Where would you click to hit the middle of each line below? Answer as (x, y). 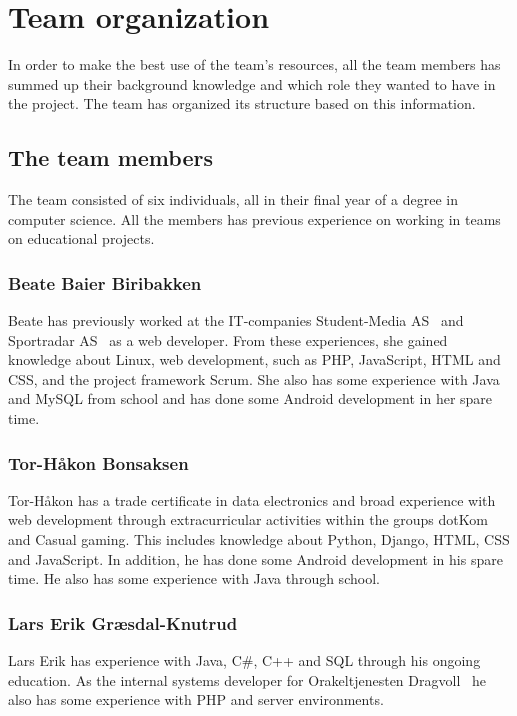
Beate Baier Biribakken (105, 282)
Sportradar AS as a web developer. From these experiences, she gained (228, 339)
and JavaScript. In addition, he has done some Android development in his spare (255, 558)
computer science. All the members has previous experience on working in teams (254, 218)
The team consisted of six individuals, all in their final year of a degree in (233, 199)
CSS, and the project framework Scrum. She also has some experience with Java (254, 378)
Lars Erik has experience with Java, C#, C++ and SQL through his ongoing (244, 660)
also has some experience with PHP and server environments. (196, 699)
